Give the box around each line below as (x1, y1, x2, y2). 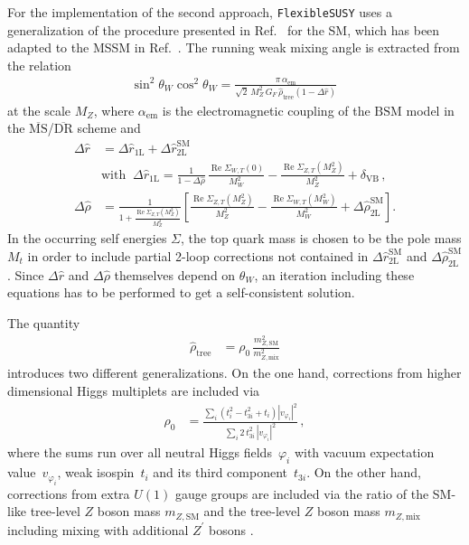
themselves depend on (114, 265, 236, 284)
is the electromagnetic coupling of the (162, 100, 371, 119)
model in (406, 100, 455, 119)
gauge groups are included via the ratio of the (174, 484, 429, 503)
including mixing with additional (7, 520, 189, 539)
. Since (7, 265, 44, 284)
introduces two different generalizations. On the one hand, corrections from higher (7, 363, 462, 382)
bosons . (209, 520, 254, 539)
